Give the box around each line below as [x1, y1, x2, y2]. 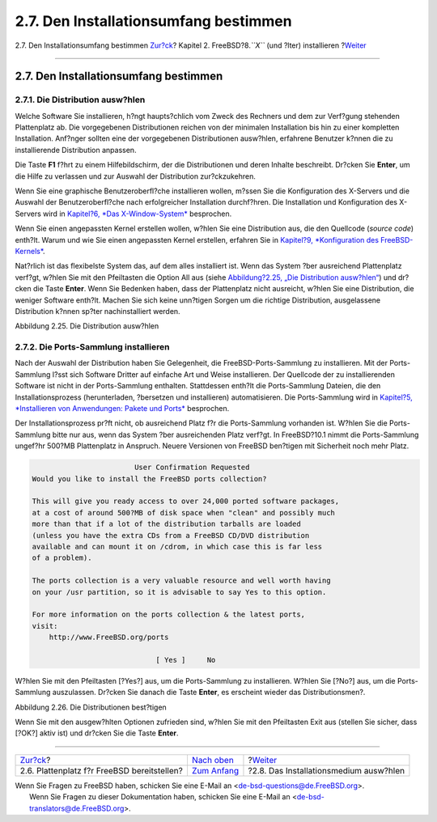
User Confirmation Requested [134, 463, 250, 472]
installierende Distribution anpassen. [15, 145, 137, 155]
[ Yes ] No [155, 655, 216, 664]
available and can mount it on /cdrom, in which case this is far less [32, 542, 323, 551]
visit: [32, 621, 58, 630]
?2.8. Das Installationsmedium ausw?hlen [248, 765, 405, 776]
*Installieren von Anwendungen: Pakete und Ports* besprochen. [15, 404, 230, 413]
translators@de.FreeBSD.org [29, 803, 125, 813]
